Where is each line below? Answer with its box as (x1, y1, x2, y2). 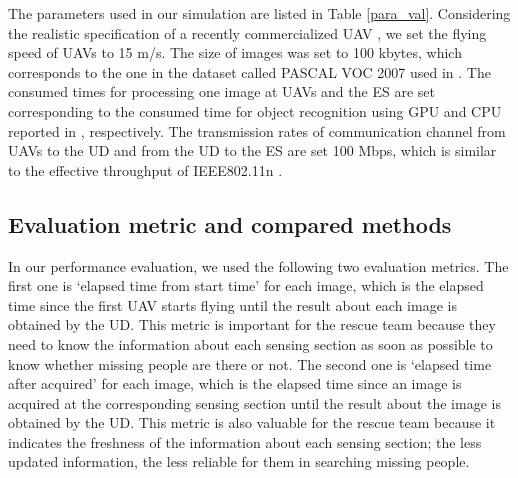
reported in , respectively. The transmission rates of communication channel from (8, 120, 506, 141)
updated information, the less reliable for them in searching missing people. (8, 451, 470, 472)
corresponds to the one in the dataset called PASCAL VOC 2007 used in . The (8, 61, 491, 82)
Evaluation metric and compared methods (8, 208, 452, 239)
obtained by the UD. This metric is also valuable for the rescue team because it (8, 412, 496, 433)
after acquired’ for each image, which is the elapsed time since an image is (8, 373, 462, 394)
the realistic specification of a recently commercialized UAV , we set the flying (8, 22, 487, 43)
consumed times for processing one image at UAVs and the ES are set (8, 81, 435, 102)
